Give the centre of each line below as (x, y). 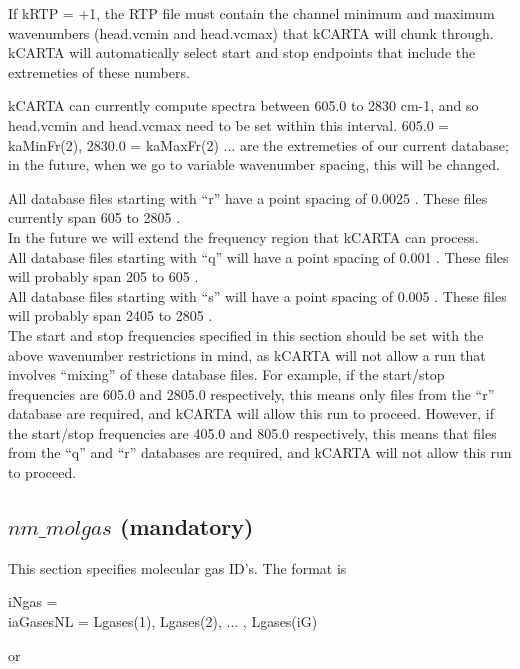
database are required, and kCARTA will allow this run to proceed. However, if (251, 413)
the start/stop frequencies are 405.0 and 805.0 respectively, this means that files (252, 432)
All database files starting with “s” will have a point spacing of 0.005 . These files (257, 295)
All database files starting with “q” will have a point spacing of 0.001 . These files (258, 256)
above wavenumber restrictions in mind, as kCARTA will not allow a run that (247, 354)
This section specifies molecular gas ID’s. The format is (177, 567)
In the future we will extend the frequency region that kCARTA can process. (243, 236)
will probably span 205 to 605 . (103, 276)
